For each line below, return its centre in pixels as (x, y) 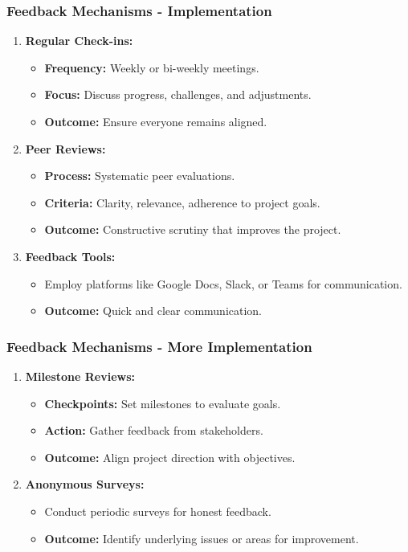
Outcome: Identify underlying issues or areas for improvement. (202, 538)
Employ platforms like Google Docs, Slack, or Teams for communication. (223, 283)
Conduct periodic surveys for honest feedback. (158, 511)
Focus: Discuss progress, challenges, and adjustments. (178, 94)
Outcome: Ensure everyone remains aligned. (156, 121)
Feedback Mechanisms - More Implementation (159, 346)
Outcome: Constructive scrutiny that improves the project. (193, 229)
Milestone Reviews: (80, 376)
